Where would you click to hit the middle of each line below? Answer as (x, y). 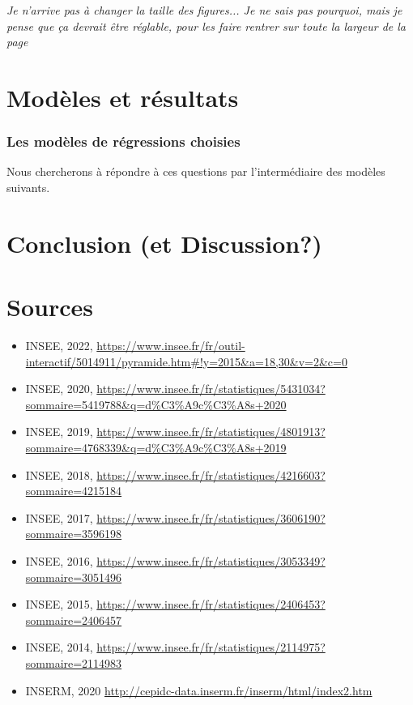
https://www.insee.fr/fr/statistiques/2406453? (211, 604)
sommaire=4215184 (74, 491)
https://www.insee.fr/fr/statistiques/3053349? (211, 561)
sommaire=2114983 (74, 662)
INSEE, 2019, (59, 432)
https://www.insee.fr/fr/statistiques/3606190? (211, 517)
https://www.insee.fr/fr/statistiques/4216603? (211, 474)
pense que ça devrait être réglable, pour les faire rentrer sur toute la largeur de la (206, 26)
